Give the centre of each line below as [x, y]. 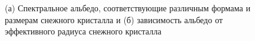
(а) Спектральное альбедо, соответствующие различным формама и [128, 8]
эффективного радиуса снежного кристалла [83, 31]
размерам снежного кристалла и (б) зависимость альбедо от [114, 19]
